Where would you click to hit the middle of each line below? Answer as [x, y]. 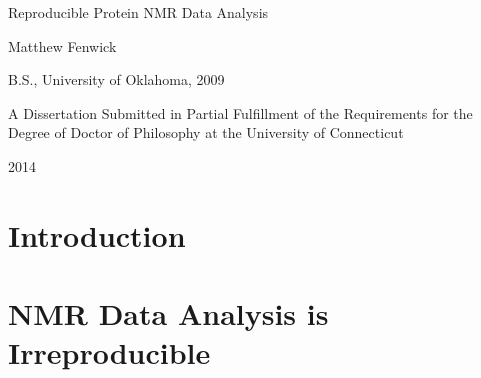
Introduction [97, 234]
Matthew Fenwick [62, 45]
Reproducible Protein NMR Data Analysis [138, 12]
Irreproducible [109, 352]
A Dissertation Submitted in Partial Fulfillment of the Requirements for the [240, 112]
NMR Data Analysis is [168, 313]
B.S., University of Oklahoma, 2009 [116, 79]
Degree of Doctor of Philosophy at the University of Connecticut [206, 132]
